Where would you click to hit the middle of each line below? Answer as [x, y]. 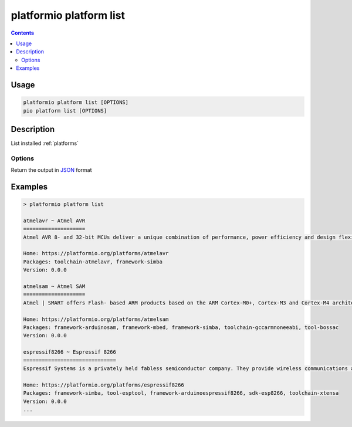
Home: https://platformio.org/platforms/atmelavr [96, 253]
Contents [23, 33]
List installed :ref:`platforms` [45, 143]
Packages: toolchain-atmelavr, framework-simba [93, 262]
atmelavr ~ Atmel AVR [54, 221]
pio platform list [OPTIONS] [65, 111]
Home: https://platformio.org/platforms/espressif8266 [104, 385]
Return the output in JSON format [51, 170]
